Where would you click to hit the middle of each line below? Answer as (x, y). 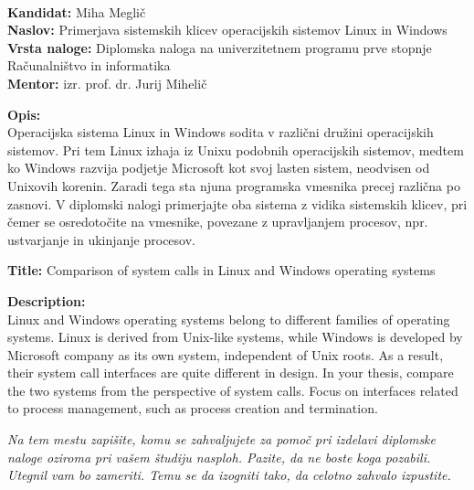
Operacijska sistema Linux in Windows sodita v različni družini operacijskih (221, 132)
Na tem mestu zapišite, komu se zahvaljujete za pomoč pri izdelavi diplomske (221, 439)
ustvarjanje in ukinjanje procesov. (101, 239)
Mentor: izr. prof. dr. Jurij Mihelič (107, 83)
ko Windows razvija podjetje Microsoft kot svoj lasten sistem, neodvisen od (219, 168)
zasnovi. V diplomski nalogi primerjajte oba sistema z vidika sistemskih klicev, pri (237, 203)
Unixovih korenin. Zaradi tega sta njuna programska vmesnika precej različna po (234, 185)
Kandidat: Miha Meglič (77, 11)
